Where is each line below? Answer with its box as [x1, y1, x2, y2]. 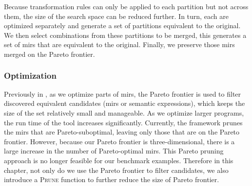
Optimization [4, 69, 57, 82]
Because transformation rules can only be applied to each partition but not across [4, 1, 249, 11]
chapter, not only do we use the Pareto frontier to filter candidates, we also [4, 165, 229, 175]
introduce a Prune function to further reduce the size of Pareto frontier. [4, 174, 219, 185]
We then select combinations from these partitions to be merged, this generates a [4, 30, 247, 40]
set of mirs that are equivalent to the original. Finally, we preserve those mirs [4, 39, 235, 50]
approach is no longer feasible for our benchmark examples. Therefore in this [4, 155, 233, 165]
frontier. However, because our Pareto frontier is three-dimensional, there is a [4, 136, 235, 146]
